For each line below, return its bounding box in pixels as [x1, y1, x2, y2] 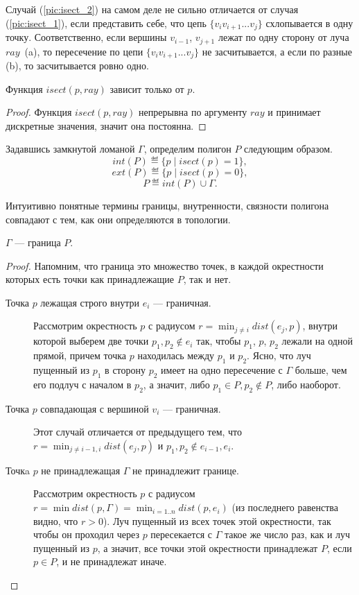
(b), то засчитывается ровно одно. [6, 58, 149, 72]
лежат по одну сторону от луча [218, 30, 349, 44]
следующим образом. [244, 141, 333, 156]
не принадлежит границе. [132, 463, 239, 477]
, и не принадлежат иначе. [56, 554, 167, 569]
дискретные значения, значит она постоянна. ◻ [6, 118, 207, 132]
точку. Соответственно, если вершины [6, 30, 167, 44]
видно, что [33, 513, 78, 528]
